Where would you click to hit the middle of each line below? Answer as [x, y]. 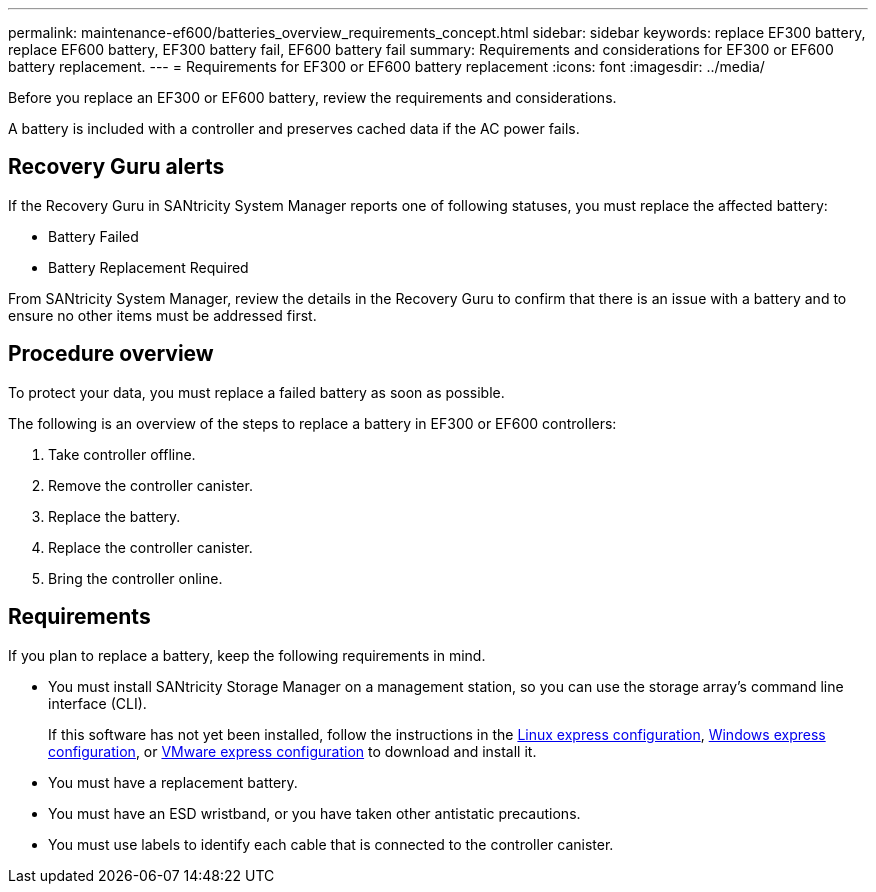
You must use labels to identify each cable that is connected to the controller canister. [331, 844]
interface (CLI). [97, 703]
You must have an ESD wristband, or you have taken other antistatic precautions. [314, 813]
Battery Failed [93, 236]
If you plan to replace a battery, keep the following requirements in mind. [247, 655]
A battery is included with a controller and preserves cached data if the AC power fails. [294, 128]
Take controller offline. [122, 454]
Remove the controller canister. [150, 485]
